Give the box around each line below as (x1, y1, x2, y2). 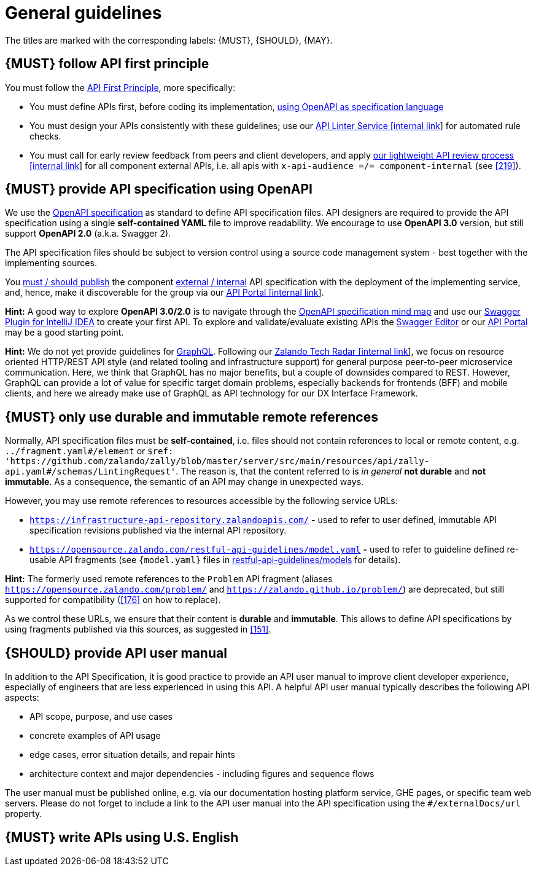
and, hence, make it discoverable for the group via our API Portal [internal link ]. (5, 287, 324, 298)
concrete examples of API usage (29, 730, 161, 741)
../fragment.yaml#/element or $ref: (5, 446, 174, 457)
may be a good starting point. (5, 327, 124, 338)
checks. (29, 130, 61, 141)
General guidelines (5, 2, 162, 23)
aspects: (5, 692, 39, 703)
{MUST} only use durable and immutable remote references (5, 409, 378, 425)
